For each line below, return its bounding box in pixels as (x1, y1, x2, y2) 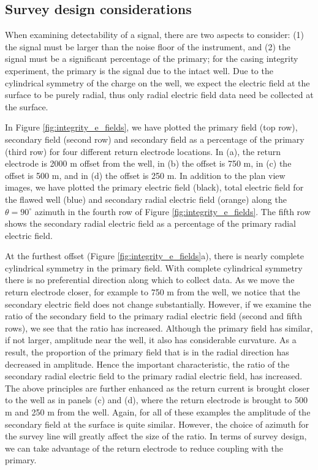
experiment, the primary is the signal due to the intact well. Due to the (5, 64, 273, 77)
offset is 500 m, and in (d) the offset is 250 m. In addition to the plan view (5, 169, 286, 181)
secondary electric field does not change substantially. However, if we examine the (5, 297, 311, 310)
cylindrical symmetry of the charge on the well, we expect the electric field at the (5, 76, 310, 89)
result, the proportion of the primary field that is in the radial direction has (5, 346, 289, 358)
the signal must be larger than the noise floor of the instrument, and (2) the (5, 40, 290, 53)
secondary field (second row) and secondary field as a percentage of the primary (5, 132, 305, 145)
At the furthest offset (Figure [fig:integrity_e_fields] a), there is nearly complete (5, 249, 304, 262)
